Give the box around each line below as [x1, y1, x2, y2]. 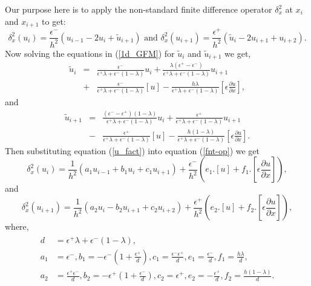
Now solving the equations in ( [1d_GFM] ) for [5, 47, 175, 59]
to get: [42, 15, 66, 27]
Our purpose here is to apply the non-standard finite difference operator [5, 3, 272, 15]
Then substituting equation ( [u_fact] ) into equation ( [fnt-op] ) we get [5, 144, 260, 157]
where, [5, 220, 29, 233]
